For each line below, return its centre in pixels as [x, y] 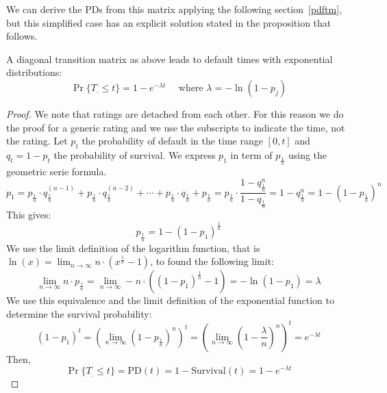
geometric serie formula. [57, 172]
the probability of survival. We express [135, 154]
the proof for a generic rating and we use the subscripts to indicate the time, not [176, 127]
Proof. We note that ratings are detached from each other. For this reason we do [175, 113]
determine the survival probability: [79, 313]
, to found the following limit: [212, 261]
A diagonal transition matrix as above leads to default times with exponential [170, 59]
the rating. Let [37, 141]
